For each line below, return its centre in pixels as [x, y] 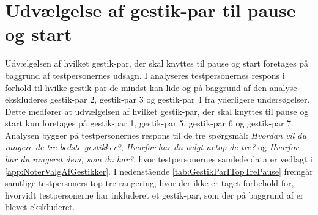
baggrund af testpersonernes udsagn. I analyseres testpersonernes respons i [145, 75]
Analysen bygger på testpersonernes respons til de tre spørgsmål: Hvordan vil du [156, 135]
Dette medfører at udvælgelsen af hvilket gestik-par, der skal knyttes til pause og [157, 111]
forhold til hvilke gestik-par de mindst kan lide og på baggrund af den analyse [151, 87]
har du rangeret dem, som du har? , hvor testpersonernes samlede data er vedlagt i [159, 159]
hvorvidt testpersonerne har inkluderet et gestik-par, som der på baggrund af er [154, 195]
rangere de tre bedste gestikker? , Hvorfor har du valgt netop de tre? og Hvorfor [152, 147]
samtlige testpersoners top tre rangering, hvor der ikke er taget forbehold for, [150, 183]
